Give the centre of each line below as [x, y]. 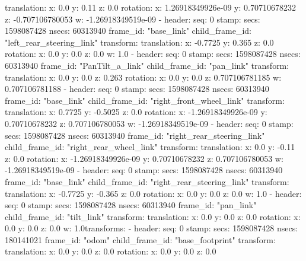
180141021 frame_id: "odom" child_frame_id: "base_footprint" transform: [140, 239]
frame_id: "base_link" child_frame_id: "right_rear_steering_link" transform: [147, 181]
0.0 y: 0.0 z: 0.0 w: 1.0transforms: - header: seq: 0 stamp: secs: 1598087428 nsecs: [152, 228]
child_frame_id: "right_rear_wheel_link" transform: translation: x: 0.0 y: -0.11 [150, 147]
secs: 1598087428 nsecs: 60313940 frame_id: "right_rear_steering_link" [135, 135]
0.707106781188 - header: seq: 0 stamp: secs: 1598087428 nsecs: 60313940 [137, 89]
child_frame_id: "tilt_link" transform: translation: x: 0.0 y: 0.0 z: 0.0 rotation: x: [153, 216]
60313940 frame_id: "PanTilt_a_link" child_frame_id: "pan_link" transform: [147, 65]
